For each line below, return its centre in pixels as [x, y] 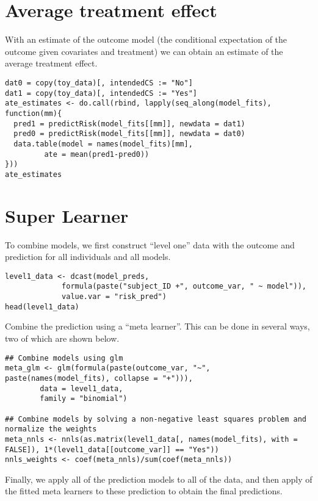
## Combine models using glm [64, 358]
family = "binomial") [84, 399]
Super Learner [67, 215]
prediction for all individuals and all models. [88, 257]
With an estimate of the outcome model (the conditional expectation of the [146, 39]
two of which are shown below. [62, 338]
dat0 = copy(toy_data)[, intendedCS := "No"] [99, 83]
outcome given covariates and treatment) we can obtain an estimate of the [144, 51]
